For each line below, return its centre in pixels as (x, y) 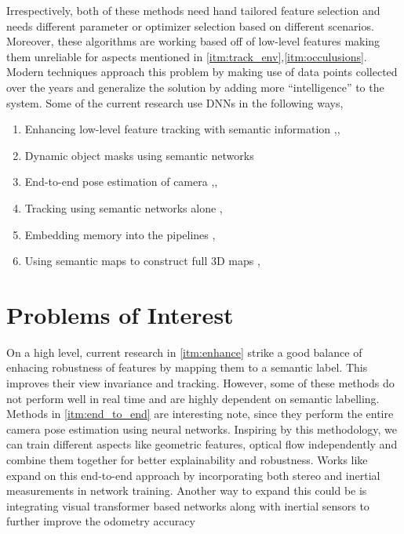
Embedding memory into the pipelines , (120, 234)
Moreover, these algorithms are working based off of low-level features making (193, 41)
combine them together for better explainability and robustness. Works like (187, 460)
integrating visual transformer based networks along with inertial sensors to (188, 505)
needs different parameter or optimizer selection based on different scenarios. (190, 25)
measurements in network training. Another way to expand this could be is (187, 490)
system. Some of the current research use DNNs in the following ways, (175, 102)
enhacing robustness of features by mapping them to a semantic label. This (187, 367)
